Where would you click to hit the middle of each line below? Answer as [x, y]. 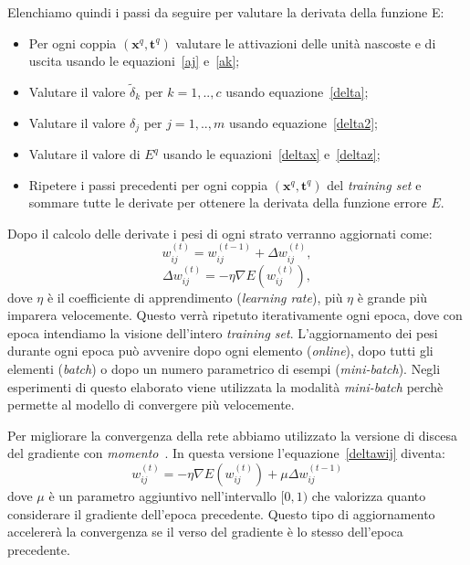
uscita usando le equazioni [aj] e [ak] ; [134, 61]
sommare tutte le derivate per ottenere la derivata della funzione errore [228, 203]
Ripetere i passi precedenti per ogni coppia [148, 184]
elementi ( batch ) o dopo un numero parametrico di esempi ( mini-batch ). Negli [224, 369]
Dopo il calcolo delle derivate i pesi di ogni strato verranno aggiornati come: [220, 233]
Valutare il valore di [84, 154]
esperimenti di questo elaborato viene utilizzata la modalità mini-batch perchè [225, 386]
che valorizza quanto [369, 496]
